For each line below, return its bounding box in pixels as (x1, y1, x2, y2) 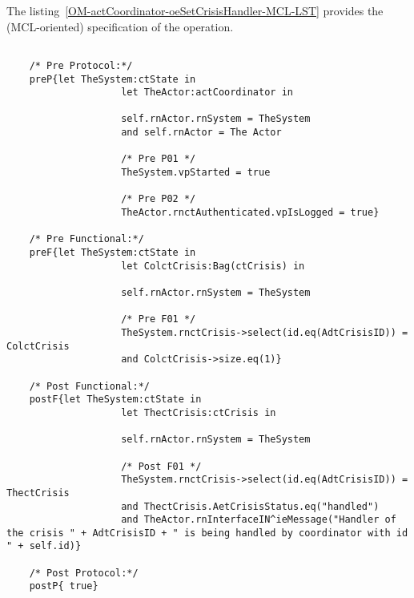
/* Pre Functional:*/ (29, 233, 144, 245)
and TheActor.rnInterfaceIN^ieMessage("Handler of (121, 514, 396, 526)
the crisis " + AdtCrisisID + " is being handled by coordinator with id (6, 527, 408, 539)
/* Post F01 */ (121, 460, 202, 472)
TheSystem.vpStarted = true (121, 167, 271, 179)
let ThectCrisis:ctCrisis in (121, 406, 276, 418)
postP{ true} (29, 580, 98, 592)
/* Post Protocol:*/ (29, 567, 139, 579)
